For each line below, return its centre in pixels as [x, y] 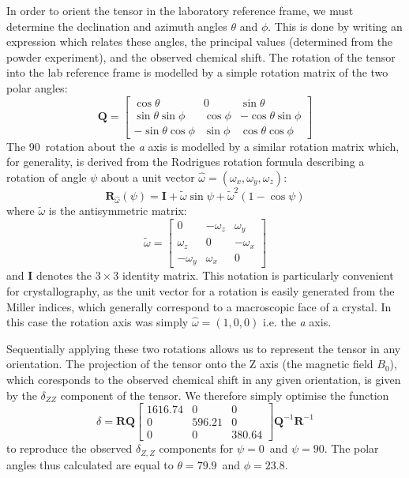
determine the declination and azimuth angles [117, 26]
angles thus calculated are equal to [90, 464]
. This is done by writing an [335, 26]
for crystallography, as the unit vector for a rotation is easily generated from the [201, 290]
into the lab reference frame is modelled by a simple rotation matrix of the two [197, 72]
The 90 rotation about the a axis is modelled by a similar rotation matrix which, [203, 146]
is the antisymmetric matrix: [118, 211]
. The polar [351, 448]
